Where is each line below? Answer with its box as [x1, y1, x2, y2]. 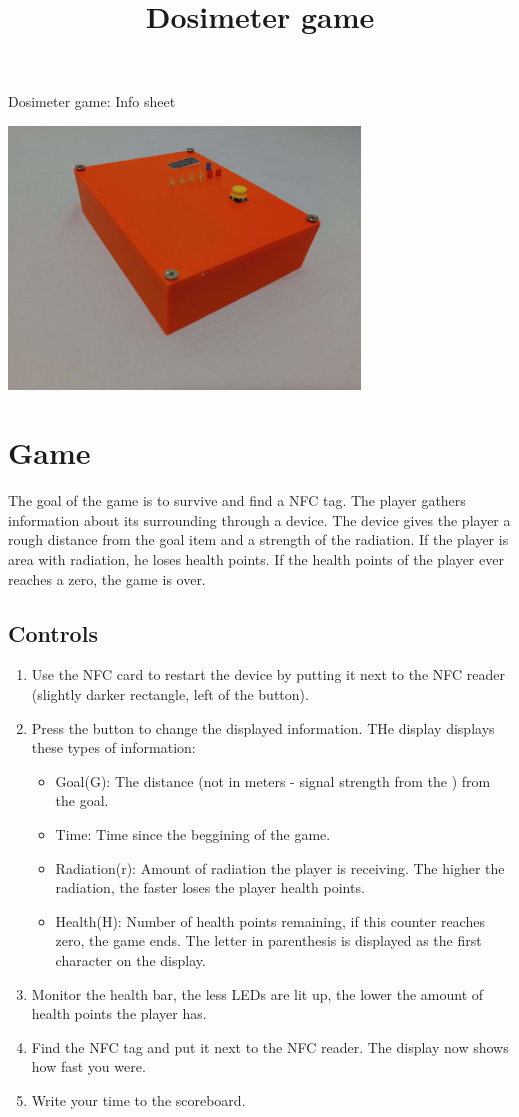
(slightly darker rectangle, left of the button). [31, 684, 309, 705]
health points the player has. [31, 1003, 207, 1024]
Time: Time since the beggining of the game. [55, 823, 331, 844]
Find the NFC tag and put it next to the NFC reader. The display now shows [31, 1036, 509, 1057]
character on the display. [55, 949, 206, 970]
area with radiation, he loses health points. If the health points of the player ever [8, 549, 504, 570]
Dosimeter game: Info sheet [8, 91, 176, 112]
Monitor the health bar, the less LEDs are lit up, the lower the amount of [31, 983, 484, 1004]
